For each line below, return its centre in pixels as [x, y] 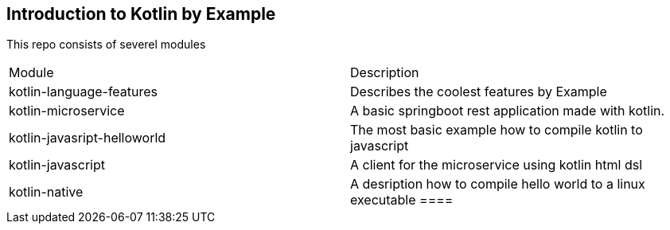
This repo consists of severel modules [106, 45]
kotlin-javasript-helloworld [88, 138]
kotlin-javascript [57, 165]
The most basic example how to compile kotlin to [497, 130]
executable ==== [402, 200]
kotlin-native [46, 192]
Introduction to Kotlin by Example [141, 14]
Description [385, 73]
